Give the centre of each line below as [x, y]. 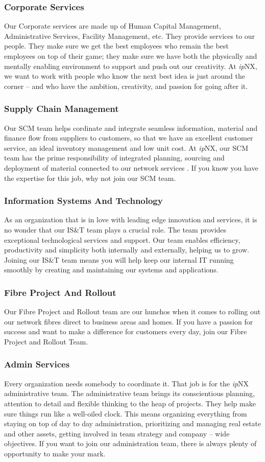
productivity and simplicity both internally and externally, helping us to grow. [127, 250]
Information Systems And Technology [83, 201]
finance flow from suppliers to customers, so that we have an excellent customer [129, 138]
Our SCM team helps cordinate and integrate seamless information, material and [131, 128]
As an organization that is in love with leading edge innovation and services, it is [131, 220]
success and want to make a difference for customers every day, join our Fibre [126, 331]
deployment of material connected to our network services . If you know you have [131, 167]
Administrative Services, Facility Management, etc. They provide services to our [130, 36]
